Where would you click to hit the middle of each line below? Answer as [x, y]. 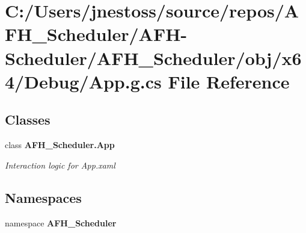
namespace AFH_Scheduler [61, 222]
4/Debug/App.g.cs [83, 81]
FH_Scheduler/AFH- [96, 34]
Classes [28, 120]
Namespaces [43, 197]
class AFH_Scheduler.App [60, 145]
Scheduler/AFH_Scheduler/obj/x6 [153, 57]
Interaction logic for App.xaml [60, 165]
